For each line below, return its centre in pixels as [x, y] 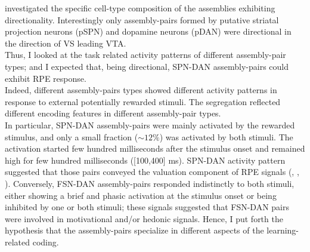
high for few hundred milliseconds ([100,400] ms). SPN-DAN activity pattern [145, 160]
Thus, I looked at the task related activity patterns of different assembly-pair [145, 55]
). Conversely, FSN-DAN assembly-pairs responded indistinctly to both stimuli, [150, 183]
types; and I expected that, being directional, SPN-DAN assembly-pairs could [147, 66]
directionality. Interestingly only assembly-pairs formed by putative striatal [142, 19]
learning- [283, 230]
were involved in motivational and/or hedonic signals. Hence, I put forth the [144, 218]
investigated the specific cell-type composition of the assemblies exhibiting [140, 8]
